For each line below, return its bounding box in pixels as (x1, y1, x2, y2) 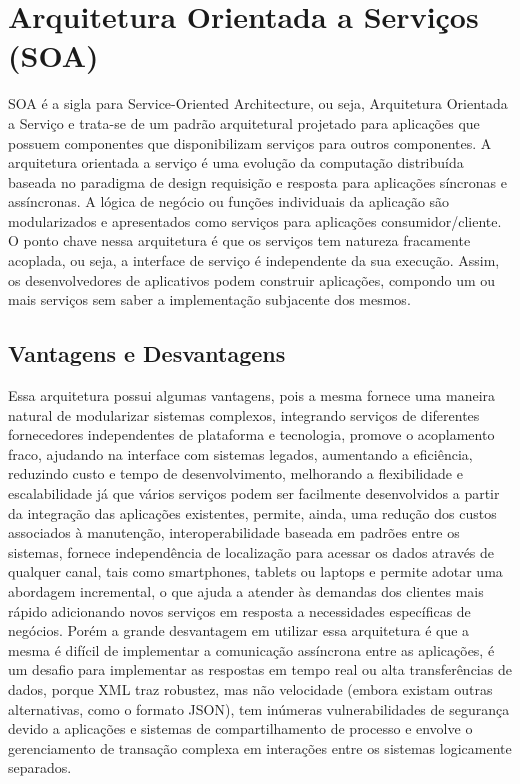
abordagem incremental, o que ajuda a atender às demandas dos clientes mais (8, 580, 484, 601)
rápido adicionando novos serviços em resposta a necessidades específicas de (8, 600, 471, 621)
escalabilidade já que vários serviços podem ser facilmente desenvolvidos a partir (8, 483, 500, 504)
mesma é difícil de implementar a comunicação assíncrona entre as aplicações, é (8, 639, 495, 660)
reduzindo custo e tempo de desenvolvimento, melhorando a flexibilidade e (8, 463, 463, 484)
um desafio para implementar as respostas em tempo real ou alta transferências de (8, 659, 512, 680)
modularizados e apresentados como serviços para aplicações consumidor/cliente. (8, 210, 502, 231)
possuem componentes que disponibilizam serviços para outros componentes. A (8, 132, 492, 153)
